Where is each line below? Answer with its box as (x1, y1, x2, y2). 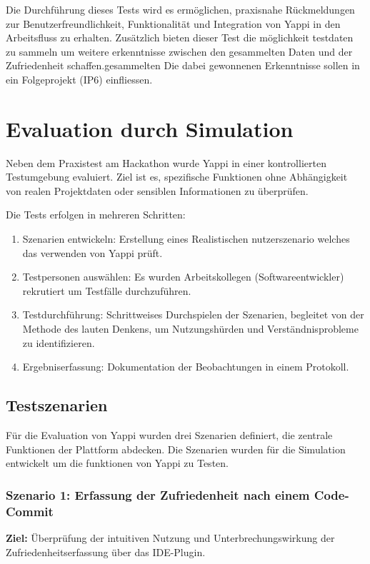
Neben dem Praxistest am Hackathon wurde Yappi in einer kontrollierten (6, 155, 326, 170)
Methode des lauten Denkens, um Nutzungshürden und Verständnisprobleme (22, 321, 359, 336)
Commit (6, 502, 54, 520)
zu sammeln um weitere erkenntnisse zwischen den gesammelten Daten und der (6, 44, 353, 59)
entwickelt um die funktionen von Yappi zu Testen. (6, 455, 229, 470)
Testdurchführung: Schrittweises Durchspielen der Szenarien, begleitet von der (22, 307, 364, 322)
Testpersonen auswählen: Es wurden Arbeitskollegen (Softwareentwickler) (22, 269, 344, 284)
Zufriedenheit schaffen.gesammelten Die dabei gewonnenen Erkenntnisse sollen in (6, 58, 360, 73)
